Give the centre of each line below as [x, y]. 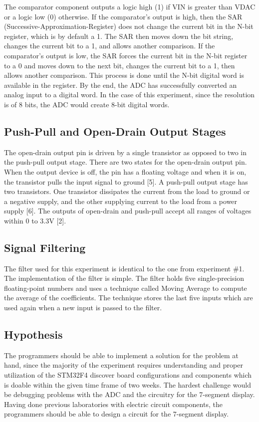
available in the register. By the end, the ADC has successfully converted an [121, 85]
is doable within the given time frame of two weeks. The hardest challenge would [128, 384]
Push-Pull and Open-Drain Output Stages [115, 131]
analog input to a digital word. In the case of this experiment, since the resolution [129, 95]
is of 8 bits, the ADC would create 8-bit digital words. [87, 104]
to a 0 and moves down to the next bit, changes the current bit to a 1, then [120, 65]
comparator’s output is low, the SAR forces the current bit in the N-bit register [126, 55]
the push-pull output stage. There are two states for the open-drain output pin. [126, 162]
